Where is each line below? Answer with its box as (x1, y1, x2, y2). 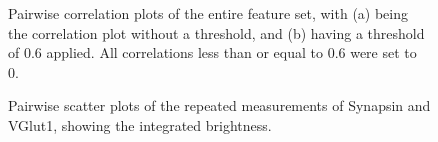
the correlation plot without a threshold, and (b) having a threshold (8, 22, 425, 43)
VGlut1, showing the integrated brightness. (8, 114, 272, 135)
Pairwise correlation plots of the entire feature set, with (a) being (8, 3, 409, 23)
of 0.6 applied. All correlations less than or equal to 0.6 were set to (8, 42, 417, 63)
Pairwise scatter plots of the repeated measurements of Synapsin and (8, 95, 431, 116)
